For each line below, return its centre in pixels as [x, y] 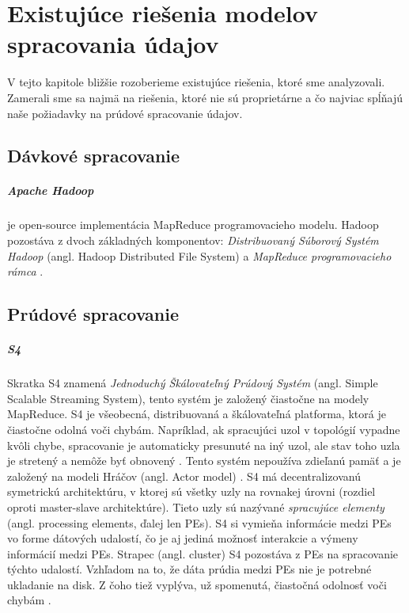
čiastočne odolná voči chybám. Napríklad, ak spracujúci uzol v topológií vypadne [204, 429]
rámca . [25, 271]
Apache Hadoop [51, 190]
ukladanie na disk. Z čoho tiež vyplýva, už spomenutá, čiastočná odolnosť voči [197, 584]
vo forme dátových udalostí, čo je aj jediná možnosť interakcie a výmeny [183, 538]
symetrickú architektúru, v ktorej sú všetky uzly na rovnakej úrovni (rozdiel [191, 491]
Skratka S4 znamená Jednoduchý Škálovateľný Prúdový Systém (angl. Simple [193, 383]
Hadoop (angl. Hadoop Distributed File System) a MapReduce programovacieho [199, 255]
